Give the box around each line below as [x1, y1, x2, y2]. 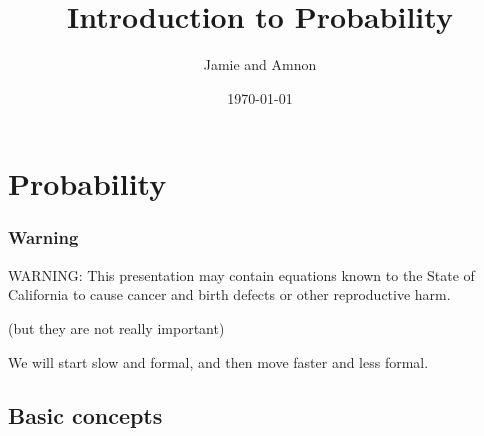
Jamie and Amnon [203, 54, 317, 75]
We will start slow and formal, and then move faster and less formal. [8, 351, 429, 372]
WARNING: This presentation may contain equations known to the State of [8, 264, 475, 285]
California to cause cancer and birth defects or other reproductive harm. [8, 284, 451, 305]
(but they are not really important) [8, 317, 225, 338]
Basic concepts [8, 400, 163, 431]
